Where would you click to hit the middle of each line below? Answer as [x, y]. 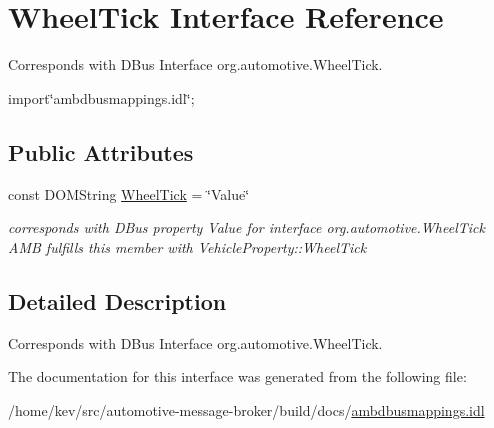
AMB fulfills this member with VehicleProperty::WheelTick [187, 246]
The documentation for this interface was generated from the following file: [237, 376]
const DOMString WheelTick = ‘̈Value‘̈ [129, 193]
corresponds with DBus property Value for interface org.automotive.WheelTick [246, 227]
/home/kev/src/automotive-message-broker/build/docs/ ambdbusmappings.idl [246, 409]
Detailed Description [117, 300]
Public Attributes [101, 151]
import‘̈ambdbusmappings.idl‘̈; [101, 97]
